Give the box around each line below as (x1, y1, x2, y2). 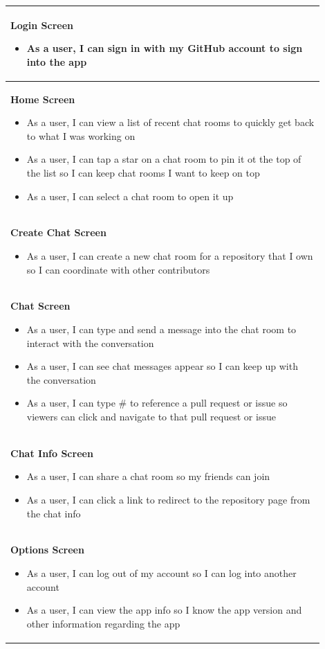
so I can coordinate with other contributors (26, 262, 210, 276)
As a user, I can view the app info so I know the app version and (26, 603, 302, 617)
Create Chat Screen (10, 225, 106, 240)
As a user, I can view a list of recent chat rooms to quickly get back (26, 115, 315, 130)
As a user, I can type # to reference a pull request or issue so (26, 395, 288, 410)
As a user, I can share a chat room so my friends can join (26, 469, 270, 483)
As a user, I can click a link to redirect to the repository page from (26, 492, 310, 506)
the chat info (26, 506, 81, 520)
